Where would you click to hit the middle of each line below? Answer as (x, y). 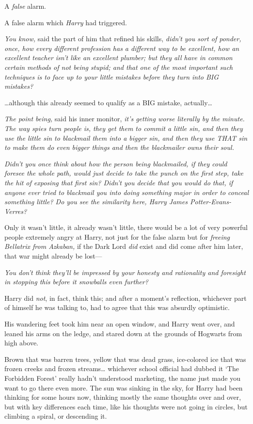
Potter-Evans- (210, 202)
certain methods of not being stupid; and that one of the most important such (119, 67)
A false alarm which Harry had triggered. (66, 22)
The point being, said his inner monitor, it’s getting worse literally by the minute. (125, 119)
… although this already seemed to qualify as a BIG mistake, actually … (108, 102)
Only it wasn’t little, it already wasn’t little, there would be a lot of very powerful (126, 227)
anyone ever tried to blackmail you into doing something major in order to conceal (127, 192)
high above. (22, 343)
